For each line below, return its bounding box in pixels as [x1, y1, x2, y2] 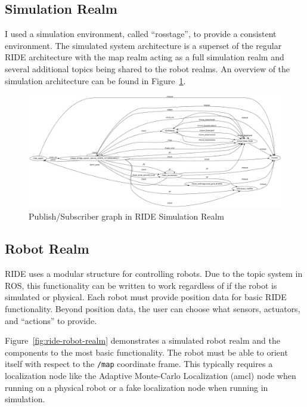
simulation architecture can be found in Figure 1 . [5, 74, 186, 87]
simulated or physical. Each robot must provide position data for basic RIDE [5, 291, 287, 303]
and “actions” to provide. [5, 314, 97, 326]
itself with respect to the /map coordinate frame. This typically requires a [5, 357, 273, 370]
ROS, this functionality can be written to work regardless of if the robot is [5, 279, 277, 291]
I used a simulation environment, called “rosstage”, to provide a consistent [5, 27, 277, 40]
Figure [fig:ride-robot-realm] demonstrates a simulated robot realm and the [5, 334, 280, 347]
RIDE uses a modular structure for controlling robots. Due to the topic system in [5, 267, 303, 280]
